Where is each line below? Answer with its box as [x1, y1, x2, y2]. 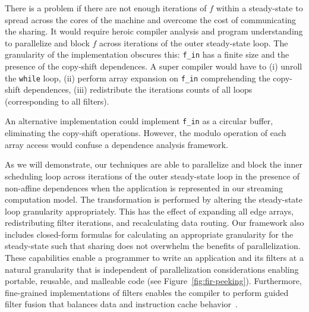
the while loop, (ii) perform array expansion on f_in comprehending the [5, 71, 270, 84]
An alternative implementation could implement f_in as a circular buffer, [5, 115, 273, 127]
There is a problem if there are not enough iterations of [5, 2, 207, 14]
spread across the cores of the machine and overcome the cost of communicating [5, 13, 297, 26]
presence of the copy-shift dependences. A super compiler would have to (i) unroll [5, 60, 302, 73]
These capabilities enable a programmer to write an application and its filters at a [5, 251, 304, 264]
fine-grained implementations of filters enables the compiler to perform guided [5, 286, 289, 298]
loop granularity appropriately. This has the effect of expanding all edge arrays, [5, 204, 294, 217]
